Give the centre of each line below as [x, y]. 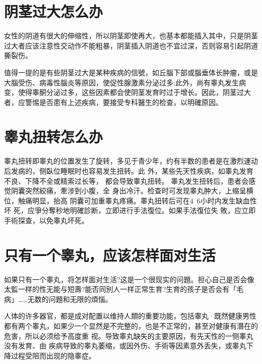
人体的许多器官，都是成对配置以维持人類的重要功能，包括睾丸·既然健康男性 [130, 316]
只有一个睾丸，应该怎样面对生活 [110, 255]
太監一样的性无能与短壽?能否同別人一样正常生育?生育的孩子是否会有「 [120, 289]
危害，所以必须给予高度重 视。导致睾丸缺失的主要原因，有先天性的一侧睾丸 [129, 335]
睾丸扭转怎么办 [54, 137]
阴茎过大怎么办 [54, 11]
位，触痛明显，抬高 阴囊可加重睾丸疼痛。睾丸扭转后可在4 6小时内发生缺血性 [130, 200]
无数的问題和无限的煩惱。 [70, 299]
